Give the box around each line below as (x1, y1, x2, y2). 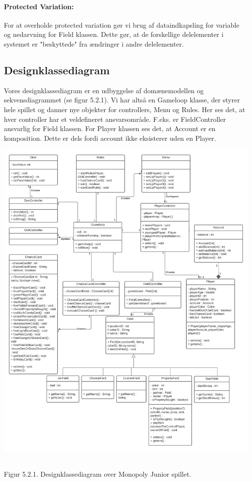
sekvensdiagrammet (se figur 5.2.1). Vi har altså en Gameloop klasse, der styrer (4, 95, 240, 105)
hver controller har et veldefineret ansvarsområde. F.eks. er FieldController (4, 114, 226, 124)
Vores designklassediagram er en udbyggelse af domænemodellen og (4, 85, 204, 95)
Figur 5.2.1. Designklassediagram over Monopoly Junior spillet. (4, 468, 191, 479)
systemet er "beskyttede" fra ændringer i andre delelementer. (4, 38, 184, 49)
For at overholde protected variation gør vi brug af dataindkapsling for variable (4, 19, 239, 30)
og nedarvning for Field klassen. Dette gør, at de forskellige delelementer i (4, 29, 224, 39)
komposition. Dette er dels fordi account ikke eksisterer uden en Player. (4, 133, 216, 143)
